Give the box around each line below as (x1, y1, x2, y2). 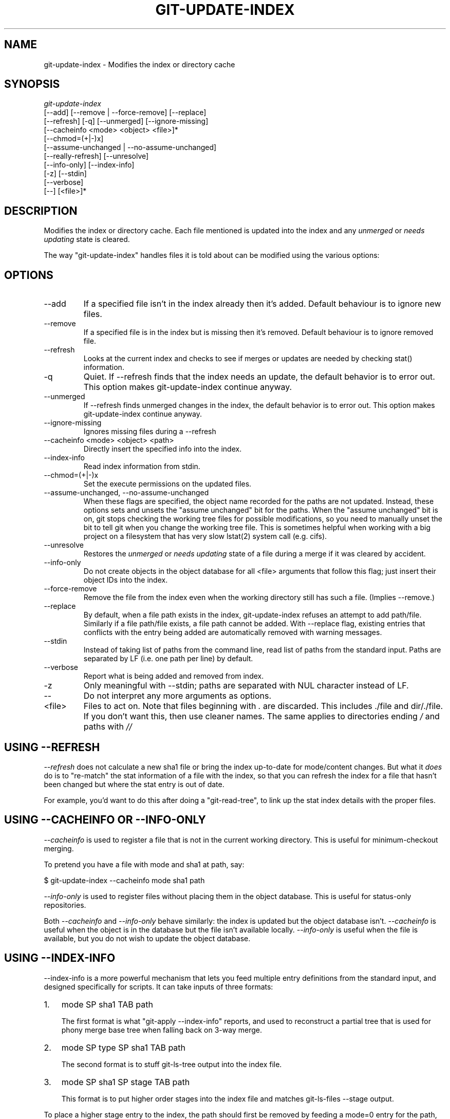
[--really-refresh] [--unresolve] (44, 152, 149, 161)
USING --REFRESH (4, 740, 100, 754)
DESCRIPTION (4, 204, 78, 217)
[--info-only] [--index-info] (44, 160, 135, 170)
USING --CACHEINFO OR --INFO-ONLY (4, 813, 206, 827)
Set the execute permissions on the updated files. (83, 479, 252, 489)
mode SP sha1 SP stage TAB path (61, 1076, 190, 1087)
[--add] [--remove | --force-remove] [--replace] (44, 108, 207, 117)
